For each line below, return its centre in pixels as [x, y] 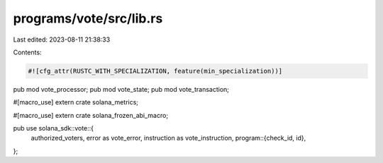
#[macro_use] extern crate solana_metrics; [76, 102]
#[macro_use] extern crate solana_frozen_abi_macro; [91, 115]
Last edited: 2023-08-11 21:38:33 [62, 40]
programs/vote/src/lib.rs [88, 18]
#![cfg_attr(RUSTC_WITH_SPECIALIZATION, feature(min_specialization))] [155, 71]
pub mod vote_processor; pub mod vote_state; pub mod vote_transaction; [121, 89]
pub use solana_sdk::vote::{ [54, 128]
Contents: [27, 52]
